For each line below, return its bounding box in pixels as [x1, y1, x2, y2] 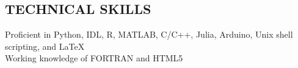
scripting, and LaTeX [5, 39, 85, 52]
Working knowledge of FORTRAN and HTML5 [5, 52, 183, 64]
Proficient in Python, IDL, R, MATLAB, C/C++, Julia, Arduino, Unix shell [5, 28, 293, 41]
